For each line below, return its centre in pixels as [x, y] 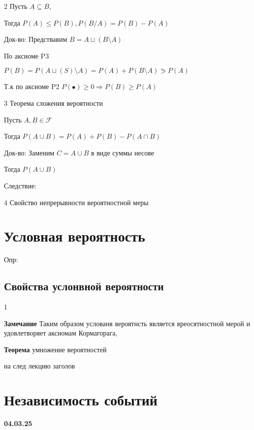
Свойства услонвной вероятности [84, 286]
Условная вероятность [75, 236]
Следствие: [20, 185]
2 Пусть [16, 6]
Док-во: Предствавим [36, 39]
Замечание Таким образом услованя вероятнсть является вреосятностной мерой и [127, 323]
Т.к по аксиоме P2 [32, 86]
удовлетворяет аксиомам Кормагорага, [61, 333]
